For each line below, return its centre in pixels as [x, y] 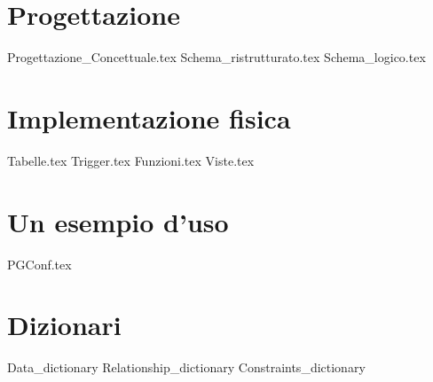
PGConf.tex [39, 264]
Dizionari [64, 325]
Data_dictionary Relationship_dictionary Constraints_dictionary [186, 367]
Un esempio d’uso [118, 221]
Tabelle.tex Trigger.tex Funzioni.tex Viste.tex [131, 160]
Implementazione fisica [149, 117]
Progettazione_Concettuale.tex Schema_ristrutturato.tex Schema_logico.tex [216, 57]
